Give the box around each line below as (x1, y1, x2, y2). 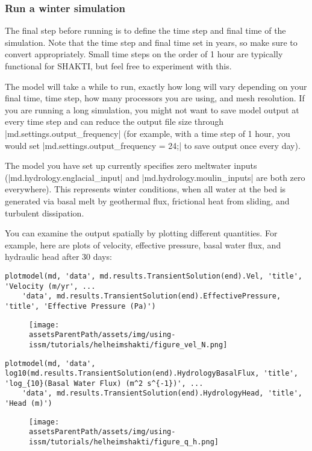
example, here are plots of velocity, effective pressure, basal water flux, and (5, 238, 281, 251)
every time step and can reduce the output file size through (5, 115, 224, 128)
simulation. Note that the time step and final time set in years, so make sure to (5, 36, 298, 48)
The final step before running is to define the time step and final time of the (5, 24, 286, 37)
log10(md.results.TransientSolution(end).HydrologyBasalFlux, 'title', (5, 369, 298, 378)
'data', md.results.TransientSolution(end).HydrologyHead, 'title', (22, 389, 302, 398)
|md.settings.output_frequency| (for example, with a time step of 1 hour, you (5, 127, 290, 139)
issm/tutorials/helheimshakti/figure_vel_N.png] (29, 340, 228, 349)
